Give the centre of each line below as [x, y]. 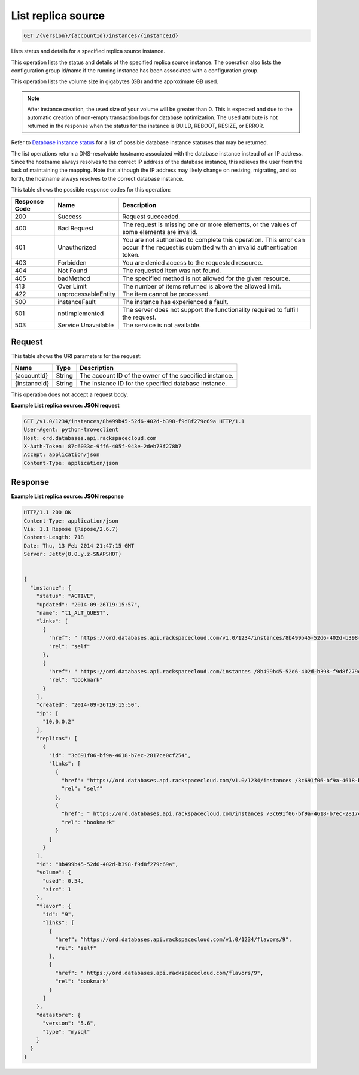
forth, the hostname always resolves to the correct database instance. [98, 178]
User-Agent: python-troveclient [71, 430]
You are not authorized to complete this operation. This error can [214, 239]
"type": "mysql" [66, 1032]
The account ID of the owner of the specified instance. [157, 375]
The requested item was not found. [172, 271]
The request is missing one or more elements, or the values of [210, 224]
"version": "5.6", [70, 1023]
